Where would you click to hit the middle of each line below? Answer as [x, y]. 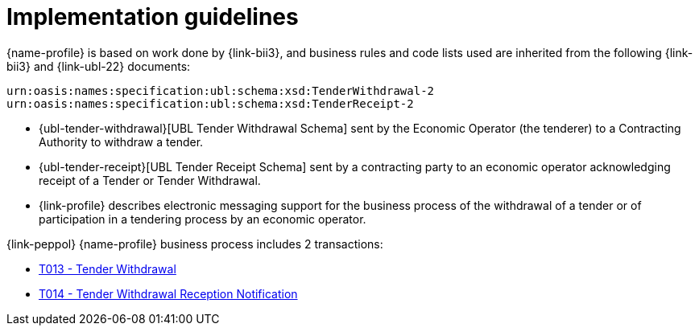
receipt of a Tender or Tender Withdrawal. [150, 180]
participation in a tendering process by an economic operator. [203, 219]
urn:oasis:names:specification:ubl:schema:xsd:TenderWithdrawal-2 [221, 90]
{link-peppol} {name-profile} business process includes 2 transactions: [195, 244]
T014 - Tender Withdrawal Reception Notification [168, 293]
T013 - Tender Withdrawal [108, 268]
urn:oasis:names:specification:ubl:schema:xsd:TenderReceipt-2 [210, 103]
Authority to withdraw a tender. [121, 141]
